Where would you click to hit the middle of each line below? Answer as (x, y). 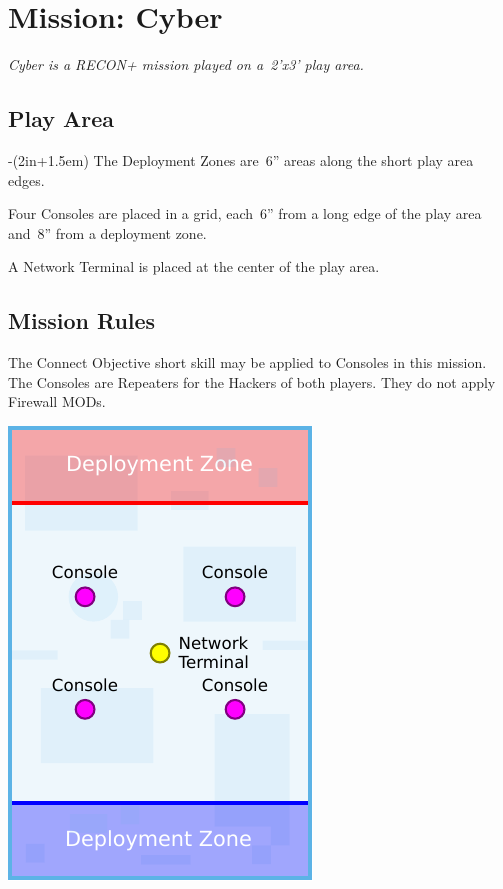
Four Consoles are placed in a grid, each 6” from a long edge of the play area (245, 213)
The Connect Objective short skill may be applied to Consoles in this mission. (247, 362)
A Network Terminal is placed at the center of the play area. (194, 266)
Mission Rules (82, 320)
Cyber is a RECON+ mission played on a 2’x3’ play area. (186, 64)
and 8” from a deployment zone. (107, 232)
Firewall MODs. (57, 401)
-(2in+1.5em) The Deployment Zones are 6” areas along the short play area (241, 159)
